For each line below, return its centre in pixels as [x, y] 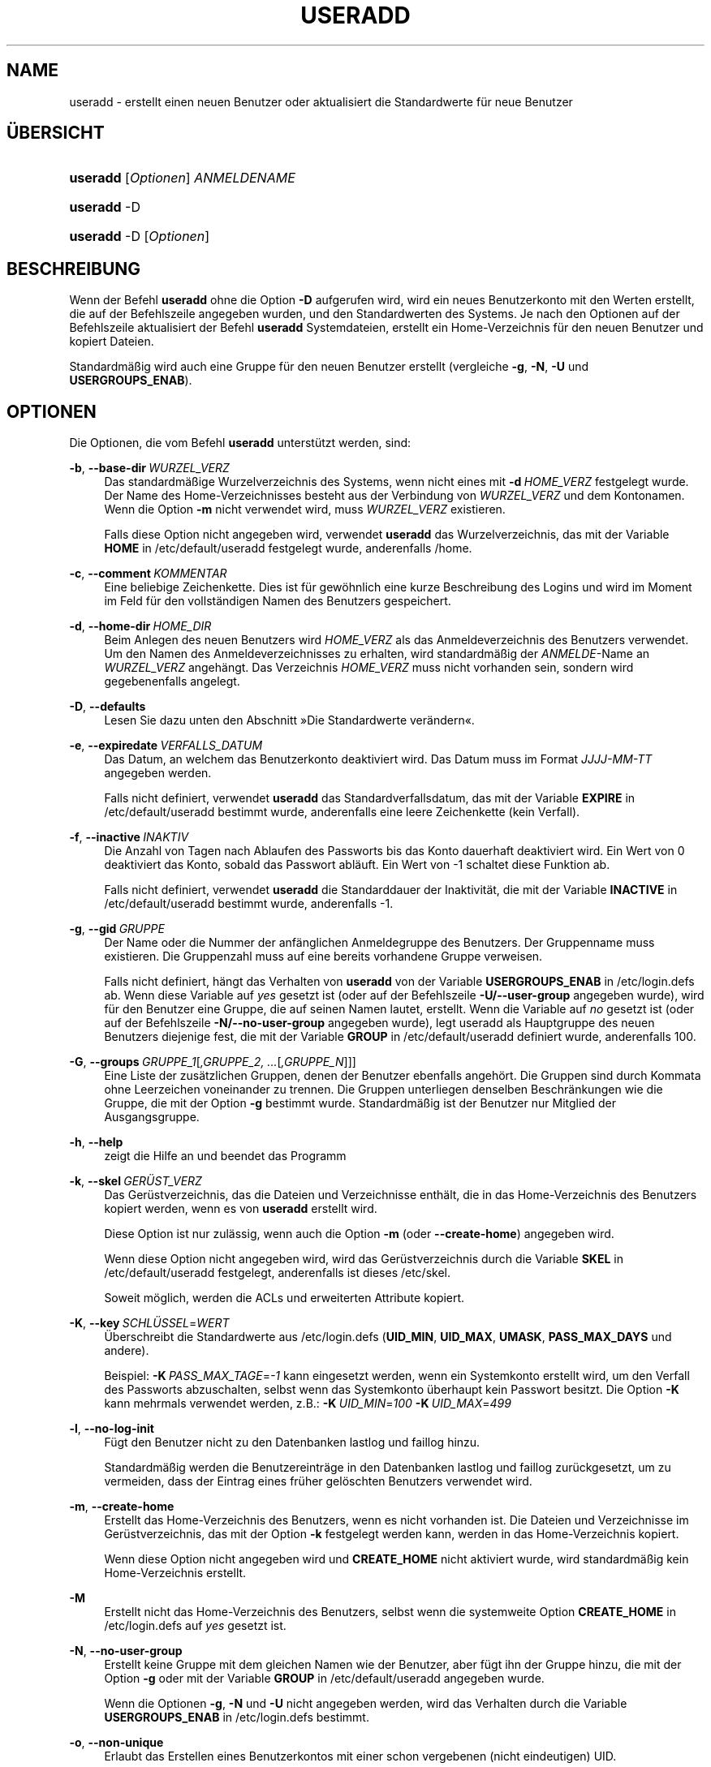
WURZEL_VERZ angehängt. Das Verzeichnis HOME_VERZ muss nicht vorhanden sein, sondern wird [369, 668]
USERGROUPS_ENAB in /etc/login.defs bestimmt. [237, 1718]
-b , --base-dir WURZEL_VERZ [149, 468]
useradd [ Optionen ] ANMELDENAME [182, 178]
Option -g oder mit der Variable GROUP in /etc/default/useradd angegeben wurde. [324, 1679]
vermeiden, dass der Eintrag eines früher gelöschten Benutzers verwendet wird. [318, 1481]
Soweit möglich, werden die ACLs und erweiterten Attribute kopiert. [284, 1298]
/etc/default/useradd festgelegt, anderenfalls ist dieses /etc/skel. [278, 1273]
